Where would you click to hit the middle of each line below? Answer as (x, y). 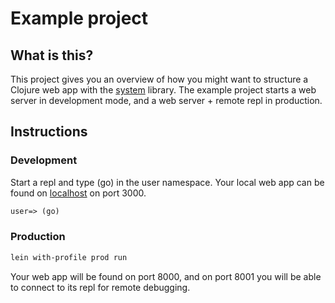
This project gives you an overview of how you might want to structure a (159, 79)
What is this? (52, 55)
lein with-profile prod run (69, 257)
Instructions (49, 132)
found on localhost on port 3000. (78, 193)
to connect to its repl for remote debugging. (100, 287)
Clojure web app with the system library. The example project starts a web (163, 90)
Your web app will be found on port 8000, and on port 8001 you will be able (166, 276)
